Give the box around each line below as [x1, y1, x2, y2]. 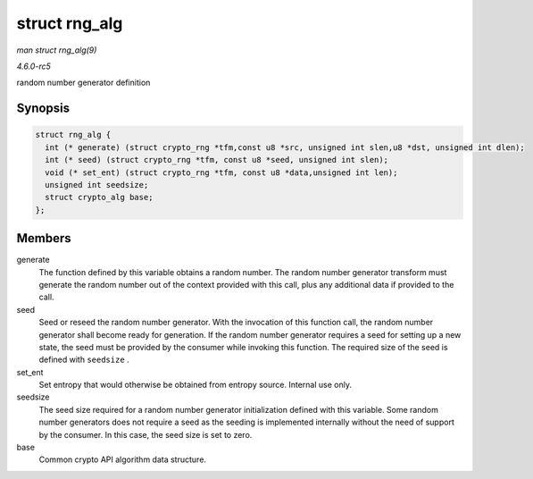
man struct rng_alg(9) [16, 45, 97, 55]
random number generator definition [16, 77, 151, 88]
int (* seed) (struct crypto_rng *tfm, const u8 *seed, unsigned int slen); [45, 155, 388, 165]
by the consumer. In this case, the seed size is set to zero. [38, 429, 253, 440]
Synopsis [16, 101, 71, 116]
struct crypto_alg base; [45, 192, 154, 203]
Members [16, 231, 71, 246]
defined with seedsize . [38, 354, 129, 366]
